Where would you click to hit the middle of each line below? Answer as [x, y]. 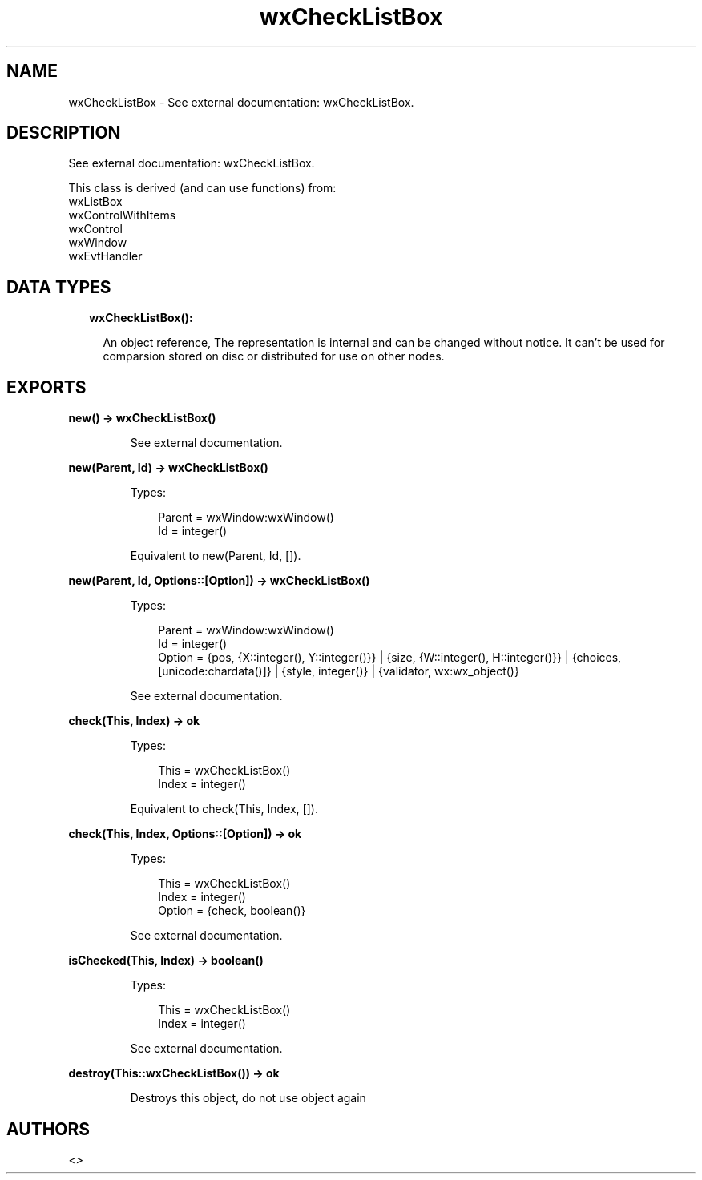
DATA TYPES [59, 287]
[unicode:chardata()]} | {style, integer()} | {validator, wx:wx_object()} [339, 671]
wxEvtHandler [105, 256]
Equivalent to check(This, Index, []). [224, 809]
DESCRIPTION [64, 133]
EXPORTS [46, 387]
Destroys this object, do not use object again [248, 1098]
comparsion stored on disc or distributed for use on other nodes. [274, 356]
